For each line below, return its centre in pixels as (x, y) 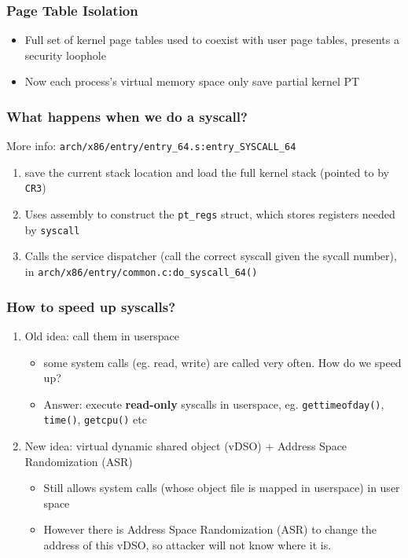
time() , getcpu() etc (95, 419)
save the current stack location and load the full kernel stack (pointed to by (207, 172)
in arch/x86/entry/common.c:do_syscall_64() (141, 272)
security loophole (65, 55)
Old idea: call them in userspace (102, 335)
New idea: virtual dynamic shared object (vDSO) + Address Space (186, 446)
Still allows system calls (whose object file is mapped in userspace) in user (222, 488)
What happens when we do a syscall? (127, 116)
